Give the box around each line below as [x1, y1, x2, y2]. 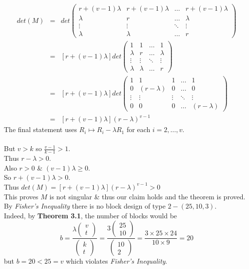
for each [126, 124, 151, 134]
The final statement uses [4, 124, 77, 134]
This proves [4, 191, 38, 201]
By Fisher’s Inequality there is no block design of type [4, 201, 166, 211]
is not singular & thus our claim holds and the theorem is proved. [49, 191, 246, 201]
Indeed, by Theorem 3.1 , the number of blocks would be [4, 210, 177, 220]
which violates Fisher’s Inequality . [66, 256, 168, 266]
